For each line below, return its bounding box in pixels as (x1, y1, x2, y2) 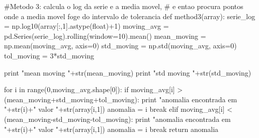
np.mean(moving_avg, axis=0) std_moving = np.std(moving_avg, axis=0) (4, 40, 237, 51)
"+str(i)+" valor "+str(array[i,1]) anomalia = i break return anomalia (4, 123, 219, 134)
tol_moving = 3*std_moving (4, 50, 94, 60)
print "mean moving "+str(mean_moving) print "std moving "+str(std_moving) (4, 67, 251, 78)
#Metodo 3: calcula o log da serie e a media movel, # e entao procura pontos (4, 1, 243, 11)
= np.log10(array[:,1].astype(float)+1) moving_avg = (4, 21, 169, 31)
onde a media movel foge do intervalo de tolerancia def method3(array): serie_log (4, 11, 255, 21)
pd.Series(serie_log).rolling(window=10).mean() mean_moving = (4, 30, 206, 41)
